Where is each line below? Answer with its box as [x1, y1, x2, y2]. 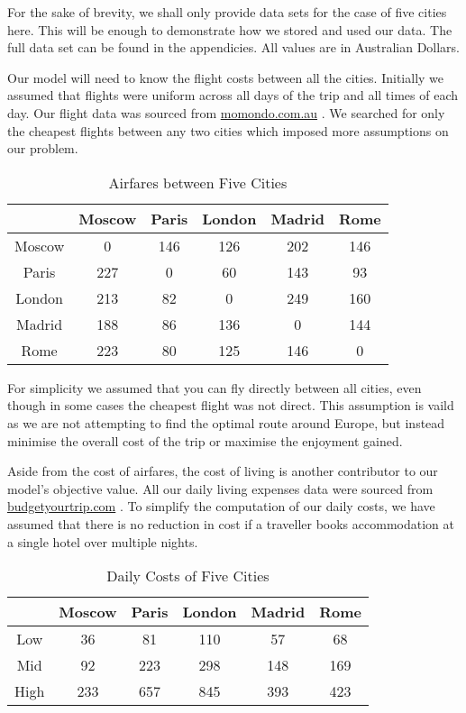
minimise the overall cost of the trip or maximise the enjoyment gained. [7, 431, 403, 450]
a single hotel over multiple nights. [7, 532, 198, 551]
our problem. [7, 139, 78, 158]
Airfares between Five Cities [108, 171, 288, 193]
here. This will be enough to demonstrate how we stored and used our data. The [7, 20, 452, 39]
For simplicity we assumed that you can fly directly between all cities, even [7, 378, 422, 397]
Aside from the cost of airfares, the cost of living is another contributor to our [7, 462, 438, 480]
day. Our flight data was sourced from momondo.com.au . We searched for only [7, 103, 445, 122]
